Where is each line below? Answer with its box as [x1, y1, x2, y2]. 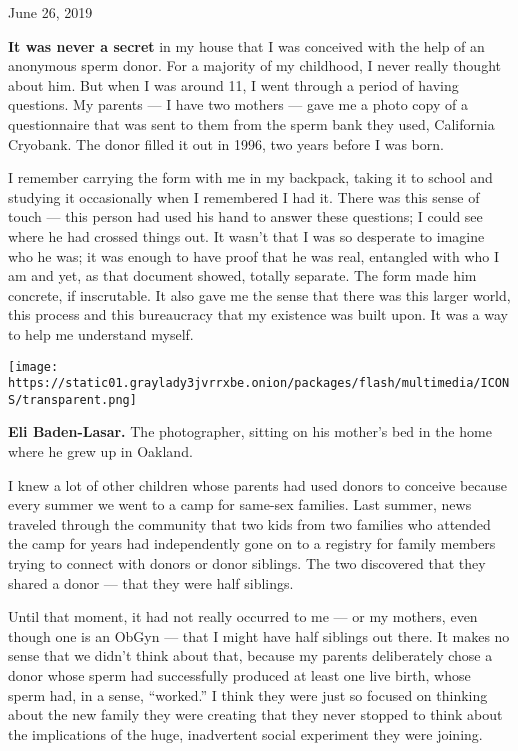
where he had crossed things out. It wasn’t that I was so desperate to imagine [8, 225, 485, 246]
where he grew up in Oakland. [8, 441, 193, 462]
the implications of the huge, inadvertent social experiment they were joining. [8, 723, 483, 744]
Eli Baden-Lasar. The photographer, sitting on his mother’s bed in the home [8, 421, 492, 442]
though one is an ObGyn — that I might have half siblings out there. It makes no [8, 625, 510, 646]
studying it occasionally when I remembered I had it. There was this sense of [8, 186, 480, 207]
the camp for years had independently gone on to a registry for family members [8, 533, 496, 554]
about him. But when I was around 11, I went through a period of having [8, 74, 459, 95]
